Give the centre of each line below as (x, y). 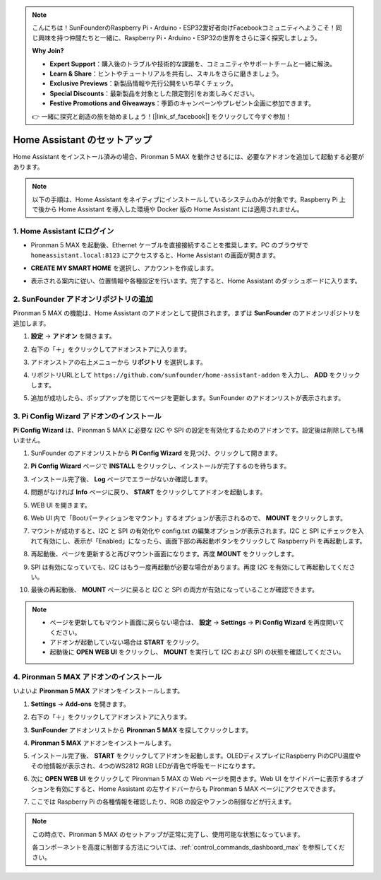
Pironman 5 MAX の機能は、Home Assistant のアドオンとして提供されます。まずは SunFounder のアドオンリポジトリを (187, 313)
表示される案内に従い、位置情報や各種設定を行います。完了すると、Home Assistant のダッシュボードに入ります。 (196, 281)
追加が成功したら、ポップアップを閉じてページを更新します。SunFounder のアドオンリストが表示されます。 (188, 398)
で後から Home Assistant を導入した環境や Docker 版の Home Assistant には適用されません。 (168, 209)
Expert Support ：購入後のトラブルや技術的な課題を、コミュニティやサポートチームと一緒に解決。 (193, 64)
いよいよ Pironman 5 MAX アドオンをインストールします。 (98, 691)
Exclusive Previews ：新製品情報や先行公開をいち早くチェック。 (144, 83)
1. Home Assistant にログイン (64, 231)
